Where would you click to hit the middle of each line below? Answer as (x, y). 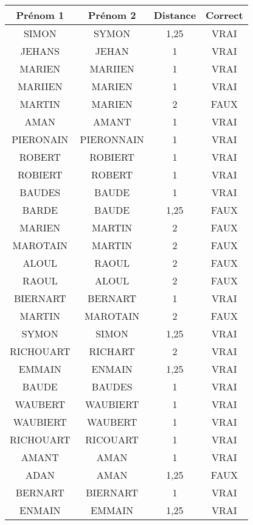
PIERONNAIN (112, 139)
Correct (224, 15)
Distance (175, 15)
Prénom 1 (40, 15)
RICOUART (112, 439)
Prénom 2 (112, 15)
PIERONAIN (40, 139)
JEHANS (40, 51)
